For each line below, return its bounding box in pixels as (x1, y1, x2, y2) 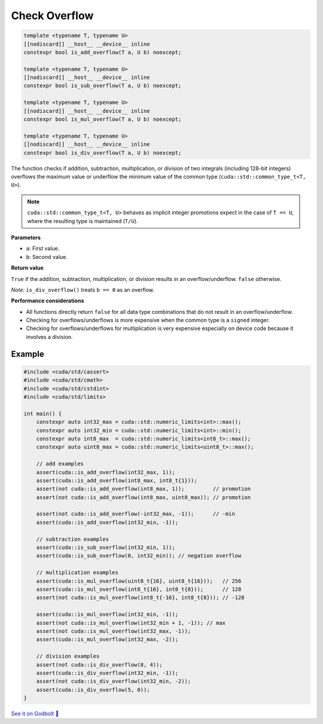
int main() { (23, 410, 62, 417)
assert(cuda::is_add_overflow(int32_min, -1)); (36, 519, 179, 526)
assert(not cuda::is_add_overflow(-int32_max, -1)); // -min (36, 511, 236, 517)
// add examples (36, 460, 84, 468)
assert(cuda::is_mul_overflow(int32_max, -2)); (36, 636, 179, 643)
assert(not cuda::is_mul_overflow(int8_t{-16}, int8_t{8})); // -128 (36, 594, 245, 601)
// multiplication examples (36, 569, 119, 576)
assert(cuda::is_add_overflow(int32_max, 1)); (36, 469, 176, 475)
